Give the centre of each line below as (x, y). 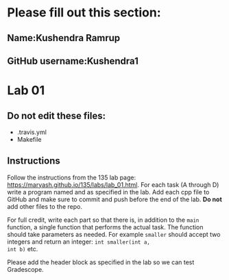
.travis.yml (32, 132)
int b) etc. (23, 249)
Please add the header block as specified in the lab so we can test (101, 262)
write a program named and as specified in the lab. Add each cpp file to (108, 192)
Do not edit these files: (57, 115)
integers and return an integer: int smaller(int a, (79, 242)
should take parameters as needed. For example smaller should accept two (114, 234)
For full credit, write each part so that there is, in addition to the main (103, 220)
